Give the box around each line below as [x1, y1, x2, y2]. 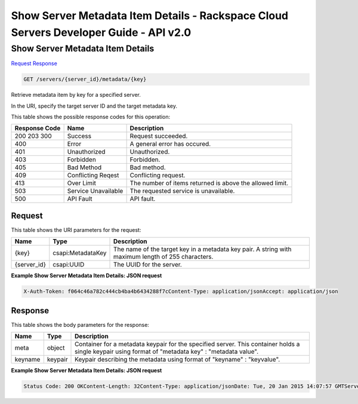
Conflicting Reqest [67, 171, 119, 179]
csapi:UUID [53, 261, 85, 269]
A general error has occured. [129, 140, 211, 148]
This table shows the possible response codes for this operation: [11, 113, 171, 120]
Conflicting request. [129, 171, 186, 179]
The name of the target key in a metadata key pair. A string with [113, 245, 292, 253]
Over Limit [67, 179, 97, 188]
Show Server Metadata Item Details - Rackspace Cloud [11, 9, 289, 22]
